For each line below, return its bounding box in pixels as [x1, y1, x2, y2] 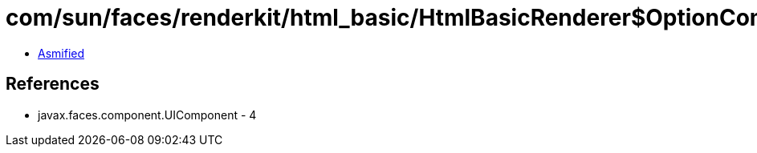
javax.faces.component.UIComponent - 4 [38, 107, 257, 122]
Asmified [38, 46, 85, 60]
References [6, 74, 100, 95]
